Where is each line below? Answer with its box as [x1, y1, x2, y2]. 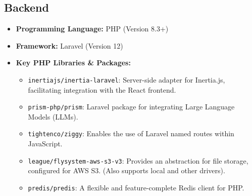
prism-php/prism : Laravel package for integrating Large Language [28, 101, 235, 112]
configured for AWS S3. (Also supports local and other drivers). [28, 165, 225, 176]
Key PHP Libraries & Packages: [16, 57, 131, 68]
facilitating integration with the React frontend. [28, 84, 176, 95]
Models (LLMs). [28, 111, 78, 122]
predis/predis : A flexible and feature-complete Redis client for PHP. [28, 182, 244, 192]
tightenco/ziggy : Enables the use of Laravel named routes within [28, 128, 234, 139]
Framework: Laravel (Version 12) [16, 40, 123, 51]
